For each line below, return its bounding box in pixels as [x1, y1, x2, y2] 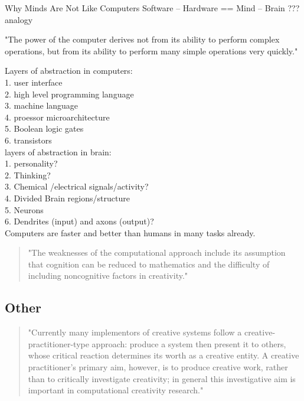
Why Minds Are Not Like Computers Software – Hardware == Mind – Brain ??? [5, 2, 300, 14]
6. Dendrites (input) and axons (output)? [5, 215, 154, 227]
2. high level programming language [5, 87, 134, 100]
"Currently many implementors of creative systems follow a [28, 326, 242, 338]
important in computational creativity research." [28, 384, 204, 396]
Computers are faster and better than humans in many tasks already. [5, 226, 256, 239]
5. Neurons [5, 203, 44, 216]
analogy [5, 13, 33, 25]
